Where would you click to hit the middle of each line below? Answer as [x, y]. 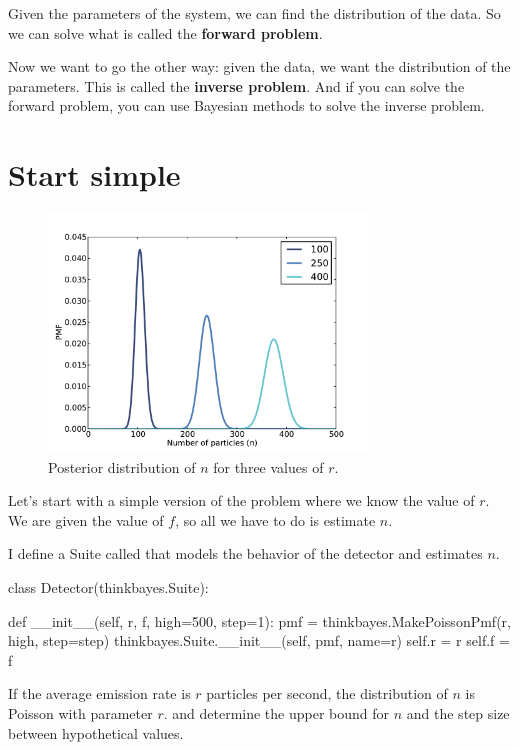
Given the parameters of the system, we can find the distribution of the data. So [254, 13]
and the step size [458, 713]
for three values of [268, 466]
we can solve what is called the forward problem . [165, 32]
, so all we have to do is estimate [275, 519]
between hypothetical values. [96, 732]
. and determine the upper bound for [276, 713]
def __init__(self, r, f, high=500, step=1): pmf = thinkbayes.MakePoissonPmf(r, [259, 620]
